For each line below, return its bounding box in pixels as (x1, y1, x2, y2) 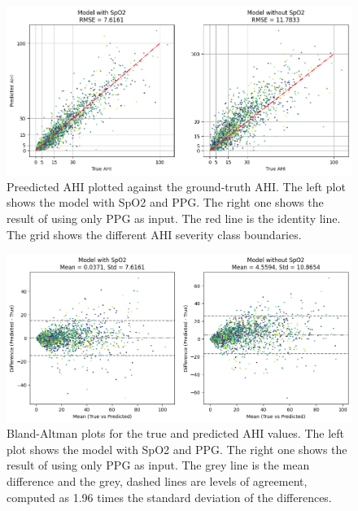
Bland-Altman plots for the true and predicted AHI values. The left (7, 425, 345, 442)
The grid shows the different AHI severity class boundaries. (7, 225, 302, 242)
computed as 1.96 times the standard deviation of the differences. (7, 488, 332, 505)
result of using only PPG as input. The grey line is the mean (7, 456, 310, 474)
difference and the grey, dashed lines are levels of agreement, (7, 473, 308, 490)
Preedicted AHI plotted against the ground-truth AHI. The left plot (7, 177, 346, 194)
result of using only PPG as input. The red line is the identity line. (7, 209, 341, 226)
